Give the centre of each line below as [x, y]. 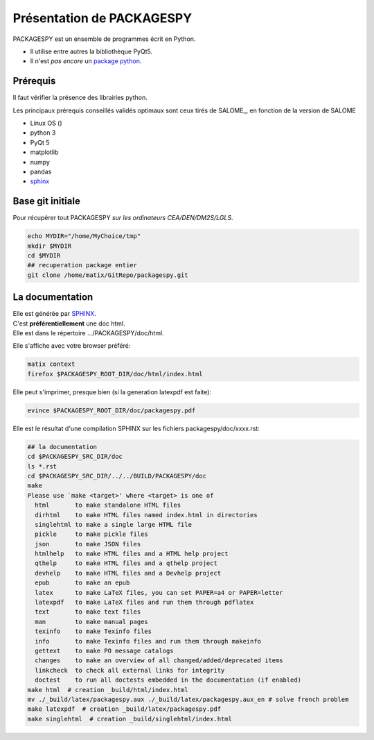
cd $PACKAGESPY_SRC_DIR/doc [75, 457]
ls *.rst [42, 466]
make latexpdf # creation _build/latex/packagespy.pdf [124, 709]
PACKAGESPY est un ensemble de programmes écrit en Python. [104, 39]
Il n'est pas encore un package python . [86, 61]
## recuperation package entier [82, 265]
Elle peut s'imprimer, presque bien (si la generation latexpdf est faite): [112, 392]
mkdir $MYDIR [50, 246]
